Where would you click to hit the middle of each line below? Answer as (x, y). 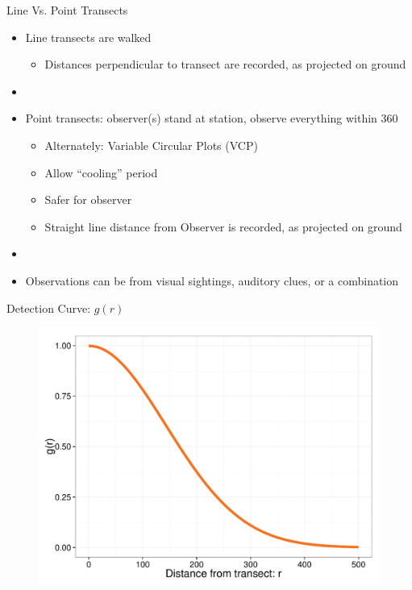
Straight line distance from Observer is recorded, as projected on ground (223, 226)
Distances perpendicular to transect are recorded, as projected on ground (225, 64)
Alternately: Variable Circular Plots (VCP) (151, 145)
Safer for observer (88, 199)
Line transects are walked (88, 37)
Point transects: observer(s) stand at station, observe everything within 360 (212, 118)
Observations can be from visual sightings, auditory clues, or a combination (212, 280)
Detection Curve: (49, 307)
